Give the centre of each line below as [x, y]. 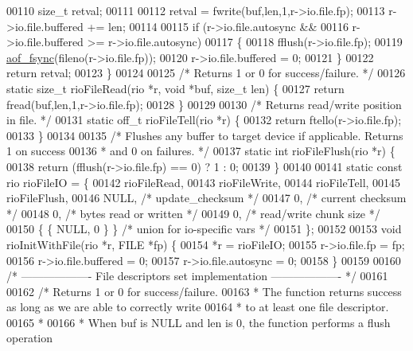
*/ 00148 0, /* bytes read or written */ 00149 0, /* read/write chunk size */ [193, 213]
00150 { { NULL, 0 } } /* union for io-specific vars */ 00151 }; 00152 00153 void [204, 229]
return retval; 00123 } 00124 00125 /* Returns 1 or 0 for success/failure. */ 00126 [206, 73]
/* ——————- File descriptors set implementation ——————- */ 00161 [197, 276]
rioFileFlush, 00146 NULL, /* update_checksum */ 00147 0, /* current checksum [206, 198]
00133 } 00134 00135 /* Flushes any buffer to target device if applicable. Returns [205, 135]
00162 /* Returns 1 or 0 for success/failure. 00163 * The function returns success [204, 291]
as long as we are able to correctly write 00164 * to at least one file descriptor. [198, 307]
